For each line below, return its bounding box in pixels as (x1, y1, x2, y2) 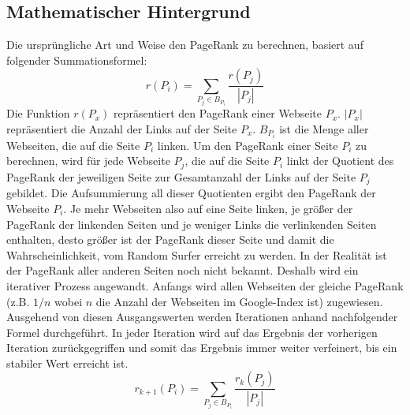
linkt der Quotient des (286, 152, 394, 169)
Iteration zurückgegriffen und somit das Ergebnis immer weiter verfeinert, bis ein (6, 339, 397, 356)
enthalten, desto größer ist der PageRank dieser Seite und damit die (6, 231, 334, 248)
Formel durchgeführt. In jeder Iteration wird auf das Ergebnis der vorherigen (6, 323, 378, 340)
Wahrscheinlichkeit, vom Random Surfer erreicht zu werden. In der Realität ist (6, 246, 387, 263)
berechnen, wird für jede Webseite (6, 152, 170, 169)
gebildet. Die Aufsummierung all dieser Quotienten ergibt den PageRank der (6, 185, 376, 201)
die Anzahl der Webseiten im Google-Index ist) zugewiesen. (95, 293, 383, 309)
